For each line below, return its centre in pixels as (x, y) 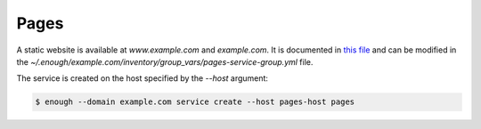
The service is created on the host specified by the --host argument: (143, 78)
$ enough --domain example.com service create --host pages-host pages (195, 102)
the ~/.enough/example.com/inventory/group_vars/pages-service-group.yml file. (165, 61)
